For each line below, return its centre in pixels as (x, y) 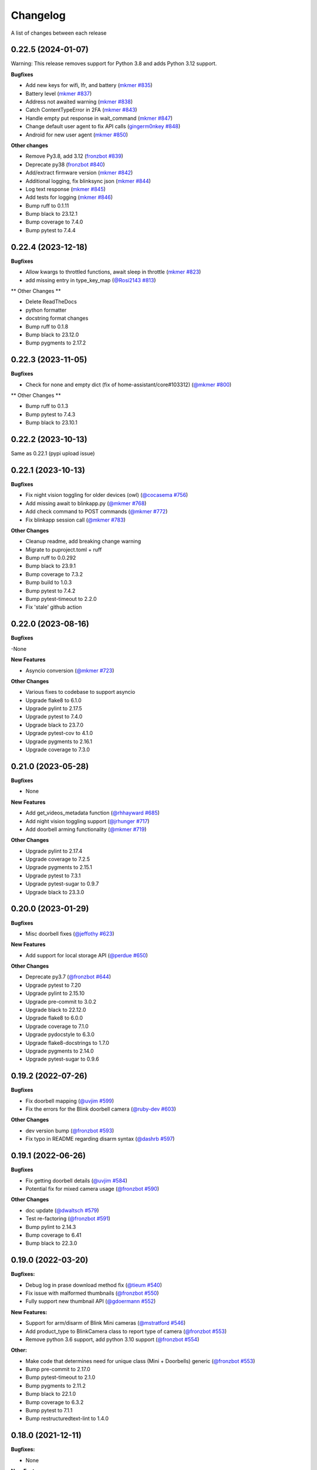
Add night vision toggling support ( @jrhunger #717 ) (87, 821)
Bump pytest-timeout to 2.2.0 (61, 599)
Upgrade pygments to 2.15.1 (59, 867)
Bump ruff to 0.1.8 (47, 326)
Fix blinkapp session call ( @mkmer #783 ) (75, 520)
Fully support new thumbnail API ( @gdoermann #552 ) (91, 1301)
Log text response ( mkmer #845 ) (65, 189)
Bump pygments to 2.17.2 (56, 343)
